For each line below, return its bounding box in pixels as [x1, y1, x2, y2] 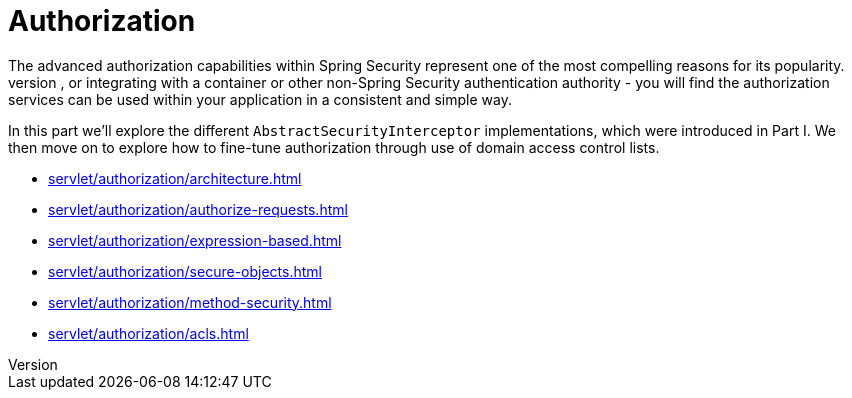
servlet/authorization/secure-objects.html [48, 262, 322, 280]
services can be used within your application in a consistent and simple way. [8, 90, 512, 108]
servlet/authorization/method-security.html [48, 293, 332, 311]
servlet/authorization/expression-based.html [48, 231, 342, 249]
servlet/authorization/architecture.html [48, 169, 302, 187]
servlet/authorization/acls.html [48, 324, 249, 342]
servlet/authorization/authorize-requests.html [48, 200, 348, 218]
